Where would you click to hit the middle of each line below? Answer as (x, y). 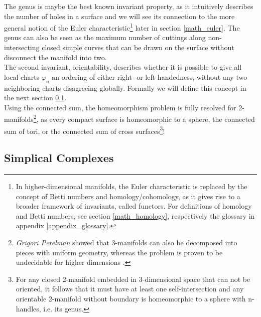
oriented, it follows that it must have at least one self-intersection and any (130, 289)
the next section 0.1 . (35, 98)
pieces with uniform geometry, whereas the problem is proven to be (119, 252)
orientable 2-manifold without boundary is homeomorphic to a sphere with (131, 299)
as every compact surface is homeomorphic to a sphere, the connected (148, 119)
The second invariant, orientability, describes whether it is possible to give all (123, 67)
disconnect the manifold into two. (55, 57)
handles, (28, 308)
